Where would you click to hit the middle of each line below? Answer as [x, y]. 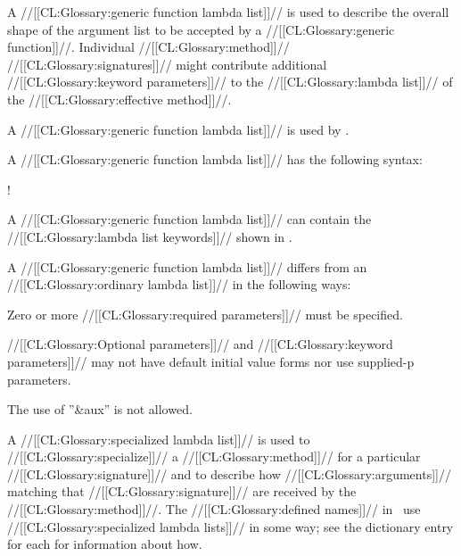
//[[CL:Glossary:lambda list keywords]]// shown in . [150, 236]
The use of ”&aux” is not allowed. [100, 409]
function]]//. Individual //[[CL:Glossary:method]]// [148, 47]
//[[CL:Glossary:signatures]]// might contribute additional [167, 64]
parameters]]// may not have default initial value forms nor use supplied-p [211, 361]
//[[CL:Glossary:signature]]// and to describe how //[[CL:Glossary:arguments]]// [229, 473]
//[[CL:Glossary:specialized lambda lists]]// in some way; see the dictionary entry [230, 526]
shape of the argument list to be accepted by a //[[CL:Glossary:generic [201, 29]
